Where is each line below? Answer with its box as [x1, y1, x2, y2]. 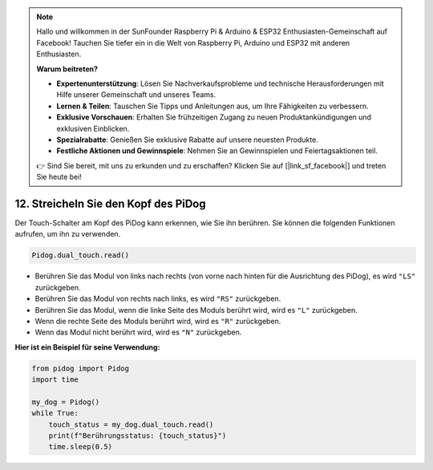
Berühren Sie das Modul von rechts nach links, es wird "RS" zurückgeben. [34, 294, 281, 304]
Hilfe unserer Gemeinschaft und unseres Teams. [56, 90, 216, 99]
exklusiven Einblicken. [56, 124, 130, 133]
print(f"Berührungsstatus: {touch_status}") [48, 432, 227, 440]
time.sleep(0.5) [48, 442, 112, 452]
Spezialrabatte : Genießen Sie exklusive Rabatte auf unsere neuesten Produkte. [56, 135, 318, 144]
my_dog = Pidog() [31, 397, 100, 407]
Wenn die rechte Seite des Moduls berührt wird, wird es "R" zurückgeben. [34, 316, 281, 326]
